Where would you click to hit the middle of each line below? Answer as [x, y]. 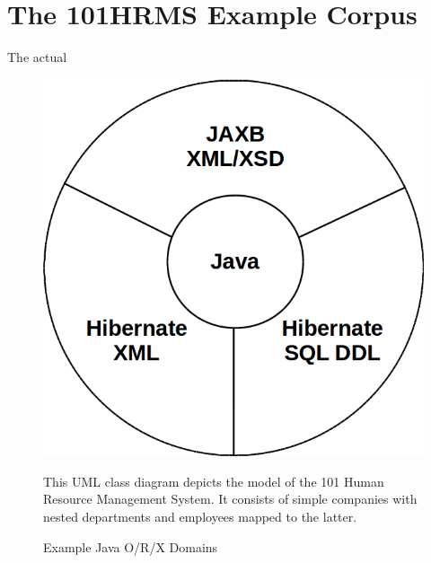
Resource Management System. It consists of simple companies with [230, 499]
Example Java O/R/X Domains [131, 546]
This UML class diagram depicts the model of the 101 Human [214, 481]
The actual [37, 57]
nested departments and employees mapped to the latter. [200, 516]
